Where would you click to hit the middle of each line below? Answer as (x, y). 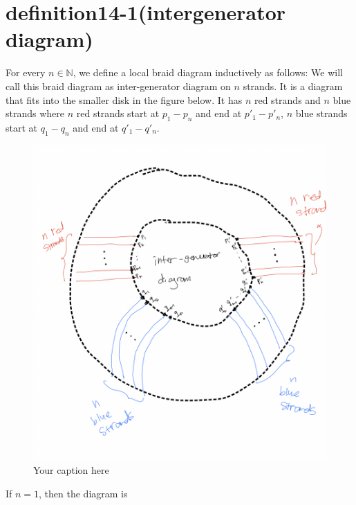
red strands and (287, 99)
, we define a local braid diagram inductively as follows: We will (208, 72)
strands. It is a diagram (293, 86)
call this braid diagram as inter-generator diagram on (118, 86)
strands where (35, 113)
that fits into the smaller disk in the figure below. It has (124, 99)
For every (26, 72)
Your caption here (71, 470)
